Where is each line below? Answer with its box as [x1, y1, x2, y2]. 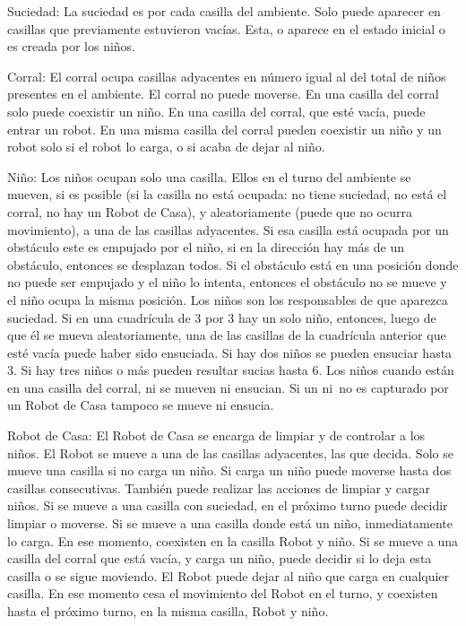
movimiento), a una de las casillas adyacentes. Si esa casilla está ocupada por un [7, 220, 449, 239]
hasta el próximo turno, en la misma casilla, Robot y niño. [7, 602, 329, 620]
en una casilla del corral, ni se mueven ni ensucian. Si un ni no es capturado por [7, 378, 449, 396]
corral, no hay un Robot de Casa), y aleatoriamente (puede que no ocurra [7, 202, 412, 221]
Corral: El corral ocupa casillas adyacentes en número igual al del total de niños [7, 66, 446, 85]
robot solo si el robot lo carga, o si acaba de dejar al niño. [7, 137, 325, 156]
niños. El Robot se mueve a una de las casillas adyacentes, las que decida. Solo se [7, 443, 453, 462]
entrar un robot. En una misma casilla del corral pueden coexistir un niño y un [7, 119, 442, 138]
